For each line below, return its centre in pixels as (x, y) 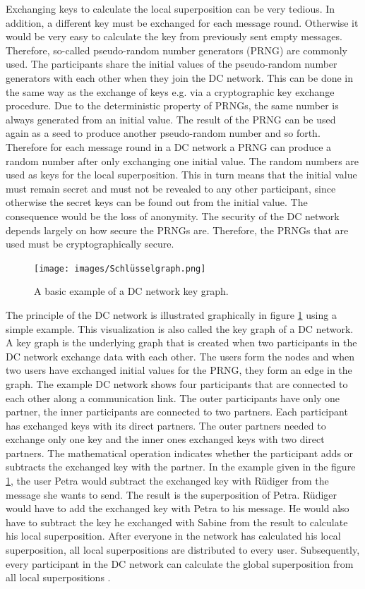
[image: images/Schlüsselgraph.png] (120, 268)
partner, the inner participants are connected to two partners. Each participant (177, 412)
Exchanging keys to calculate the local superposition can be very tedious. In (170, 8)
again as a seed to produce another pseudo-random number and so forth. (163, 133)
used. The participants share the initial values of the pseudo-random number (172, 64)
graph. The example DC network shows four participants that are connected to (177, 383)
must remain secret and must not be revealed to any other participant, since (171, 188)
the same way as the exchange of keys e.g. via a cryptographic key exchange (170, 91)
